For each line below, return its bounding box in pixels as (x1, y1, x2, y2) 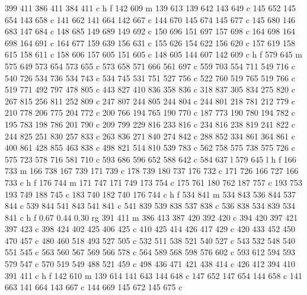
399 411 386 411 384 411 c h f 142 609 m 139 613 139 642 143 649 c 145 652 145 (5, 2, 296, 14)
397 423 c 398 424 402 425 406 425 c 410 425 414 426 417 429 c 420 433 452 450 (5, 223, 295, 235)
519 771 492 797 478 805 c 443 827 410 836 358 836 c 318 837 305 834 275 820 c (5, 83, 295, 96)
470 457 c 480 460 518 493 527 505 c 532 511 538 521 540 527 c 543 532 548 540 (5, 234, 295, 246)
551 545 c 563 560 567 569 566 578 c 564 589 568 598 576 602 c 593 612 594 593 (5, 246, 295, 258)
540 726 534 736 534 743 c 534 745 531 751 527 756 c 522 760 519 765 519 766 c (5, 71, 295, 84)
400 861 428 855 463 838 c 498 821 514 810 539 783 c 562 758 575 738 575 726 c (5, 141, 295, 154)
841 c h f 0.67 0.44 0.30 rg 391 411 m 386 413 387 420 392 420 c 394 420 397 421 (5, 211, 298, 223)
